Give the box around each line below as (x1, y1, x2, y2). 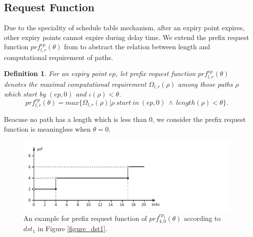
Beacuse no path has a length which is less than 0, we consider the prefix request (4, 114, 246, 124)
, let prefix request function (116, 68, 196, 79)
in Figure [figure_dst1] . (38, 223, 108, 234)
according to (184, 213, 221, 223)
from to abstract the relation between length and (64, 41, 210, 52)
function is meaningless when (4, 123, 91, 134)
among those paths (178, 79, 233, 89)
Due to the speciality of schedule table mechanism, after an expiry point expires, (4, 22, 245, 33)
